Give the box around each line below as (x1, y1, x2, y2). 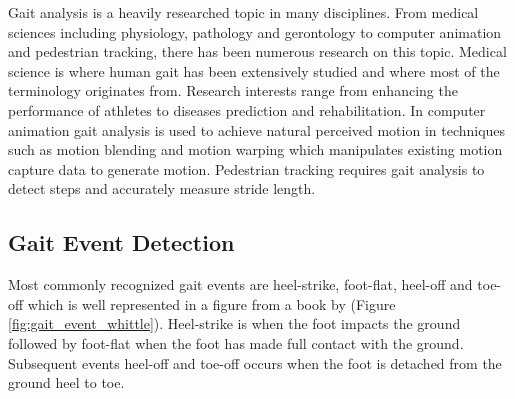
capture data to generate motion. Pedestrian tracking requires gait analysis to (8, 158, 485, 179)
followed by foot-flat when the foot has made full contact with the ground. (8, 332, 464, 353)
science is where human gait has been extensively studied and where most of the (8, 60, 500, 81)
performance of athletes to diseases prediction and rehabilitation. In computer (8, 99, 486, 120)
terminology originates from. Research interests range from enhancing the (8, 80, 458, 101)
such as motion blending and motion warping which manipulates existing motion (8, 139, 503, 160)
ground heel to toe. (8, 372, 125, 393)
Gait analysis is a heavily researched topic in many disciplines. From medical (8, 2, 479, 22)
